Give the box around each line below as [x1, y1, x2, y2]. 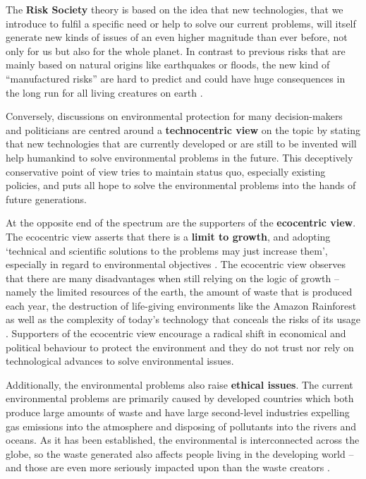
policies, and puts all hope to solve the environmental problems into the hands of [6, 178, 356, 193]
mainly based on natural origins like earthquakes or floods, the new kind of [6, 57, 330, 72]
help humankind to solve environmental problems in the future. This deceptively [6, 150, 353, 164]
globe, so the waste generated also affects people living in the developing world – [6, 446, 354, 461]
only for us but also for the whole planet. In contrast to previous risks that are [6, 43, 346, 58]
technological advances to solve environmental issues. [6, 353, 234, 368]
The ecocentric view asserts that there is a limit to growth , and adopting [6, 229, 331, 243]
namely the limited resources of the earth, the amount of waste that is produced [6, 284, 353, 299]
